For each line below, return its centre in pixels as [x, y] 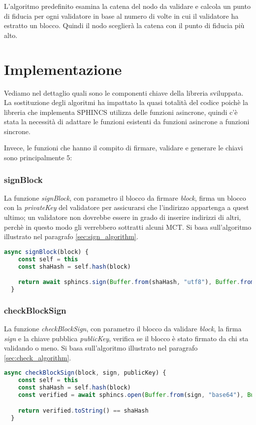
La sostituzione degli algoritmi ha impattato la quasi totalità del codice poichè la [126, 102]
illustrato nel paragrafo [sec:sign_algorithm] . [71, 236]
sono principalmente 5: [38, 158]
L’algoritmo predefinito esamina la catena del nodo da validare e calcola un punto [127, 6]
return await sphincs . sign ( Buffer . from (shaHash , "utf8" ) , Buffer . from [136, 282]
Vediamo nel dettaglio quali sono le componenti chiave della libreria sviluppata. [124, 92]
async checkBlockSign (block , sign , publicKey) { [85, 373]
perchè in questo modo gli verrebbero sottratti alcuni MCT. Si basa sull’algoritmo [128, 227]
